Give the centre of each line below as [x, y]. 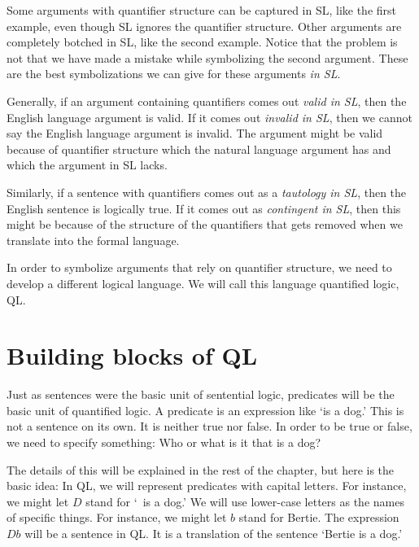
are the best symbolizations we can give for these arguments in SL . [174, 74]
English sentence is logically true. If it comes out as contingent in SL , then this [204, 208]
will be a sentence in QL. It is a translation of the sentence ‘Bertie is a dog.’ [214, 533]
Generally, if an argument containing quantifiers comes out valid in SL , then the [207, 101]
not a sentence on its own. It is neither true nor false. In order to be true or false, [209, 426]
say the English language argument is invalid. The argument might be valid [195, 133]
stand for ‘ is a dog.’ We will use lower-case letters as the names [245, 501]
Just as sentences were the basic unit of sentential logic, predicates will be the [201, 394]
